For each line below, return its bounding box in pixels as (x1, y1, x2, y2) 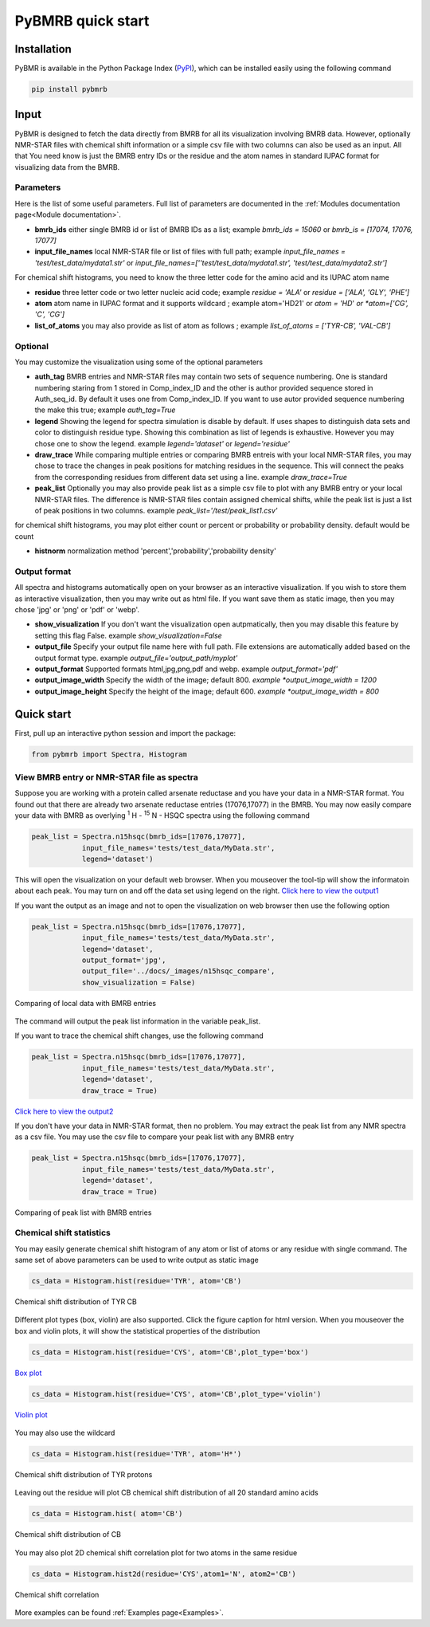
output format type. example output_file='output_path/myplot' (34, 653, 238, 662)
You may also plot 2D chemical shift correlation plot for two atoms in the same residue (14, 1547, 298, 1558)
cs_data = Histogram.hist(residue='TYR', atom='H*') (31, 1449, 242, 1459)
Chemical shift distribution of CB (14, 1530, 121, 1539)
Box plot (14, 1368, 42, 1377)
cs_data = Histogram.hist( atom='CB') (31, 1509, 183, 1519)
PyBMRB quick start (14, 12, 150, 29)
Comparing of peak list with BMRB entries (14, 1208, 152, 1217)
